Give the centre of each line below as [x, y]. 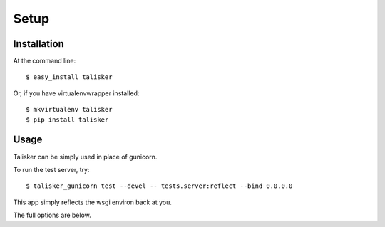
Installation [38, 44]
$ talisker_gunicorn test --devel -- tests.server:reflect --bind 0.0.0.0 [159, 186]
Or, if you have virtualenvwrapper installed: [76, 93]
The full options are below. [52, 215]
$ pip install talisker [67, 120]
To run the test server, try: [51, 169]
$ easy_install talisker [69, 77]
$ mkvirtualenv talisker [69, 110]
